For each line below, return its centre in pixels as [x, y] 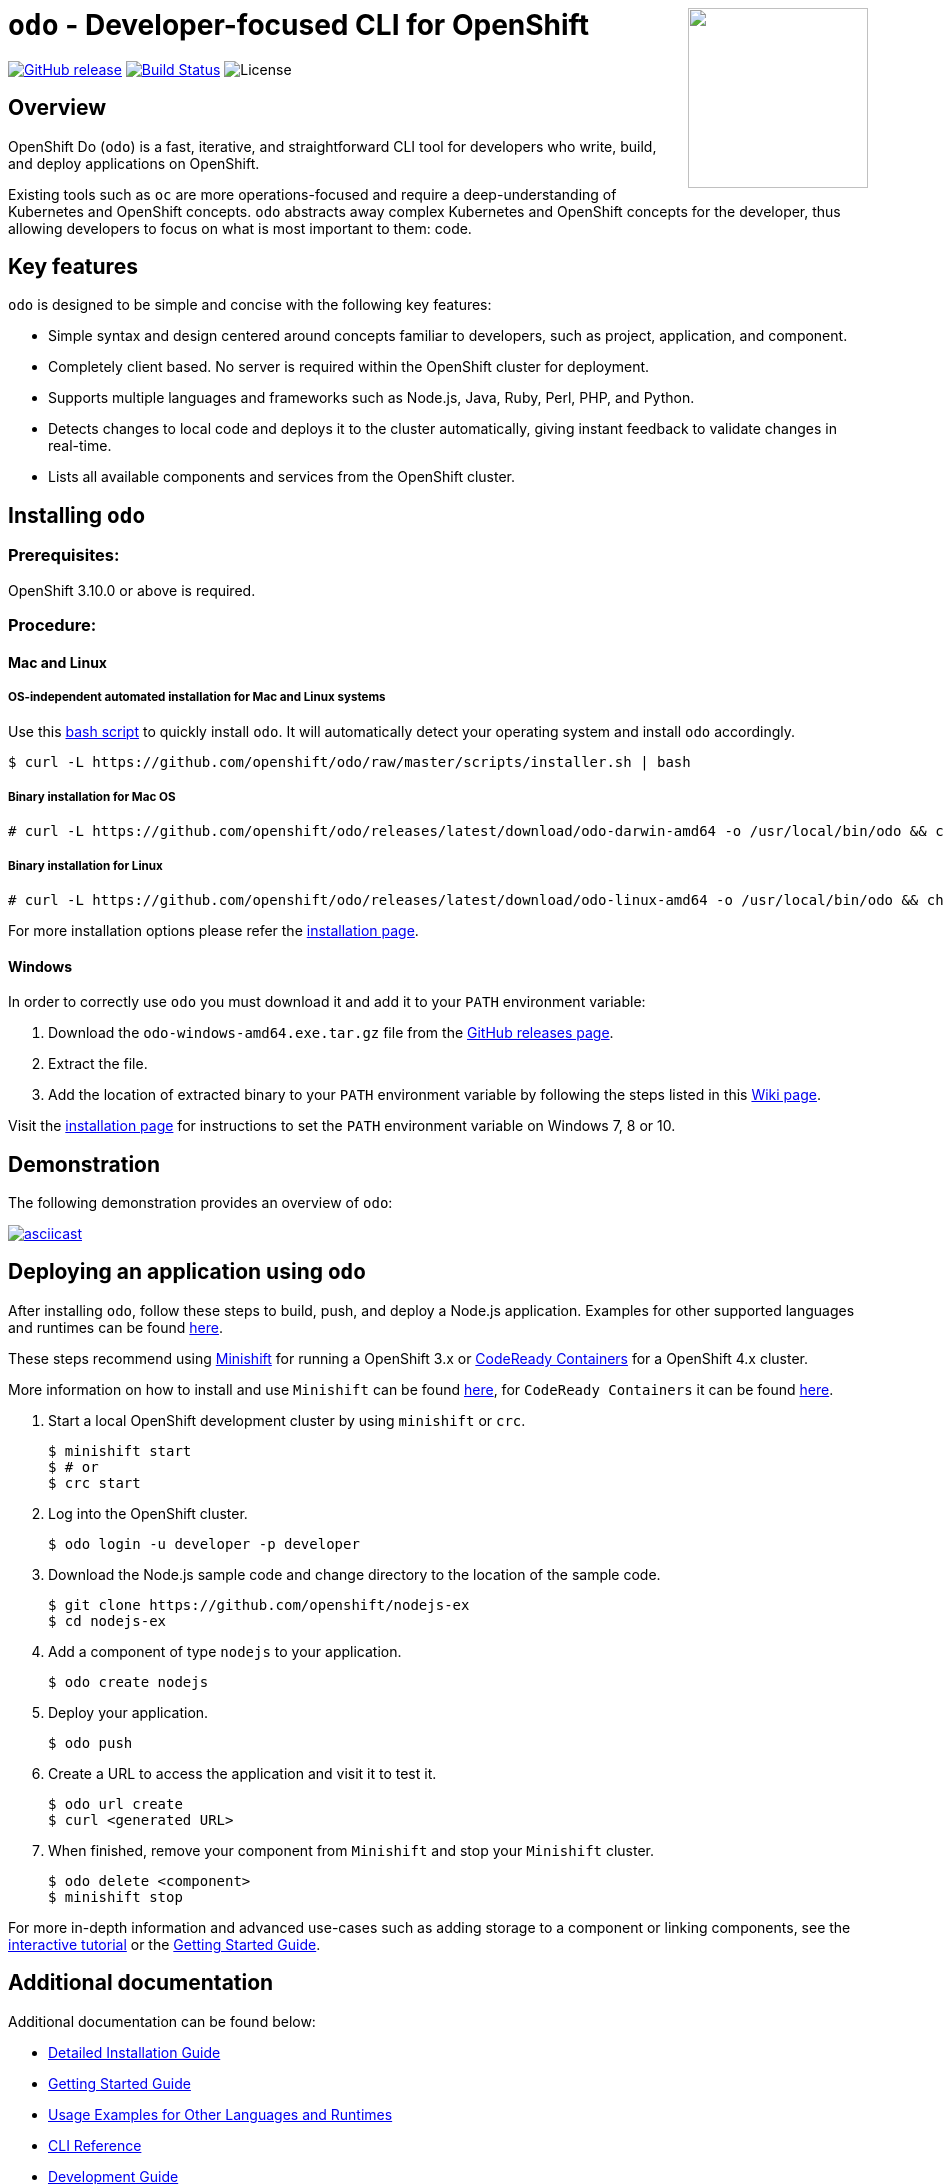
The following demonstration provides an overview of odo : [200, 1203]
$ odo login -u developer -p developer [204, 1543]
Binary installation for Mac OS [92, 796]
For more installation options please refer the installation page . [213, 930]
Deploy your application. [128, 1712]
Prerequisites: [64, 555]
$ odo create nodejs [128, 1681]
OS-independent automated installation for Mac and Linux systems [197, 697]
